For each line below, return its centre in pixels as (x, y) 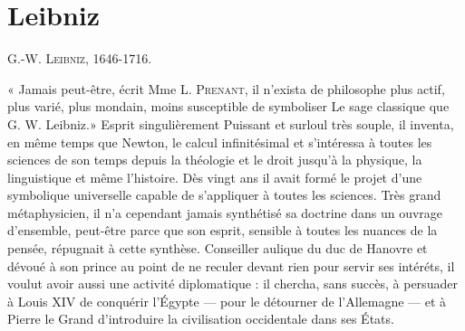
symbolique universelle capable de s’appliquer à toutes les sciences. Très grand (224, 195)
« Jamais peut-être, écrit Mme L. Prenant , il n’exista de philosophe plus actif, (226, 88)
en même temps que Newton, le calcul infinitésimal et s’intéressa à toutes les (220, 142)
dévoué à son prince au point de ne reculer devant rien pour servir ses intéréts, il (231, 265)
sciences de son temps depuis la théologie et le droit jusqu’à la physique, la (215, 160)
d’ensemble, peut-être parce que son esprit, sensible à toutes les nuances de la (223, 230)
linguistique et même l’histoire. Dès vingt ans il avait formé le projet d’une (215, 177)
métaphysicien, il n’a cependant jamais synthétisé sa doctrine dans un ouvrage (225, 212)
